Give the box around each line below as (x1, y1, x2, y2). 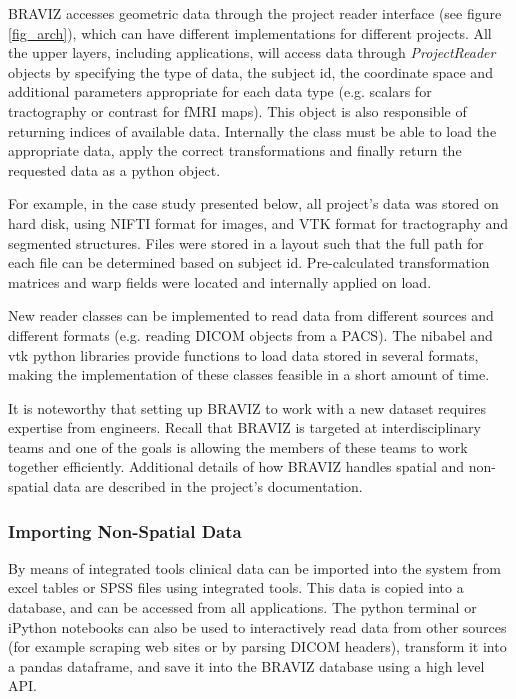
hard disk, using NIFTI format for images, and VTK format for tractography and (8, 212, 509, 233)
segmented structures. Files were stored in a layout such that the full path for (8, 232, 484, 253)
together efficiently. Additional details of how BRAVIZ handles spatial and (8, 456, 465, 477)
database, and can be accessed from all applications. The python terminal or (8, 597, 477, 618)
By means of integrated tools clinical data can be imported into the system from (8, 557, 501, 578)
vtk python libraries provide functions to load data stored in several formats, (8, 344, 479, 365)
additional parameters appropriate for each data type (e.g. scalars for (8, 81, 432, 102)
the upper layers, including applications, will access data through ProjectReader (8, 42, 496, 63)
